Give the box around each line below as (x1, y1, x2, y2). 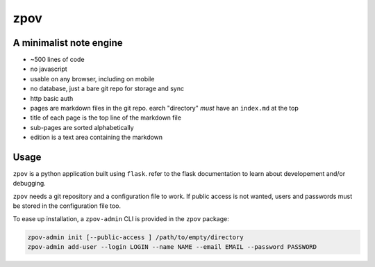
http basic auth (30, 94, 74, 102)
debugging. (12, 179, 47, 188)
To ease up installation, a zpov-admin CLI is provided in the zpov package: (12, 214, 229, 222)
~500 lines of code (30, 56, 85, 64)
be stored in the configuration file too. (12, 202, 122, 210)
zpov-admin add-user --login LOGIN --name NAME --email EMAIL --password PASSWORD (27, 243, 317, 251)
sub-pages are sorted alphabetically (30, 123, 135, 131)
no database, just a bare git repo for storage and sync (30, 84, 184, 93)
